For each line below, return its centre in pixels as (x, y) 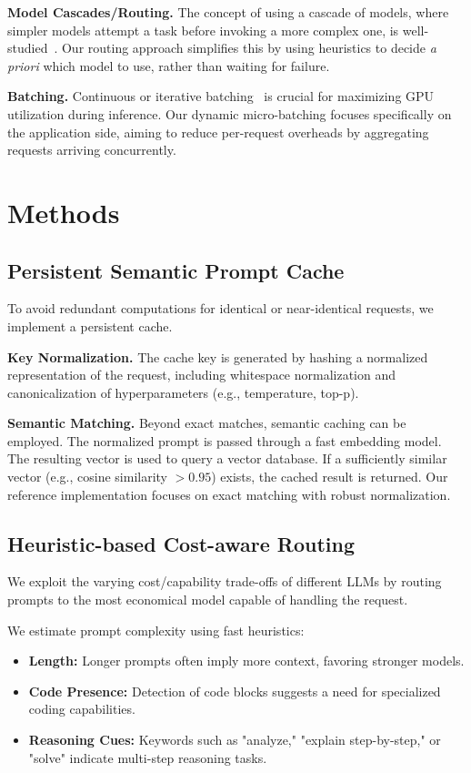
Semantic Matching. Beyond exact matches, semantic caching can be (207, 423)
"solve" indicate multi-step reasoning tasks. (148, 757)
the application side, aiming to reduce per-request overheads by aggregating (218, 132)
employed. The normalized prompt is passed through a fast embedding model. (225, 440)
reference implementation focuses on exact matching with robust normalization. (229, 494)
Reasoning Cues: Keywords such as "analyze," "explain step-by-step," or (235, 740)
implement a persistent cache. (90, 325)
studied (28, 48)
